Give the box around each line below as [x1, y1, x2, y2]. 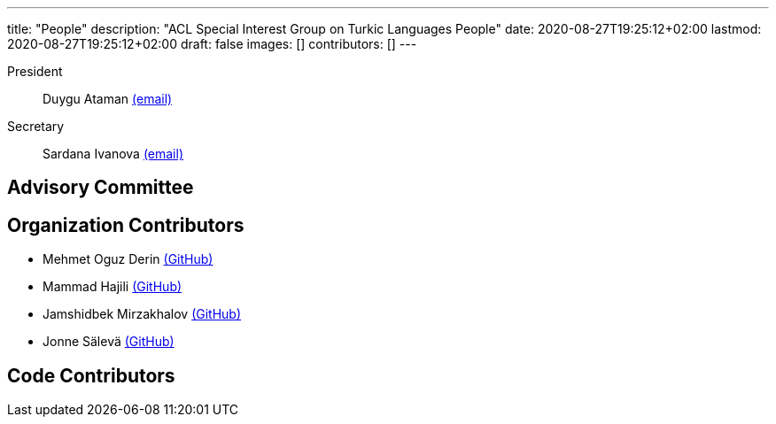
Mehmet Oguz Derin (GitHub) [43, 251, 213, 267]
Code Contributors [7, 364, 175, 387]
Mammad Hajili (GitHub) [43, 279, 182, 295]
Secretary [7, 119, 65, 134]
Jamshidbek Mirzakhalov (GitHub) [43, 306, 242, 322]
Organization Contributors [7, 213, 244, 236]
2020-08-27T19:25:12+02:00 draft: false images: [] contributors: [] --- [7, 36, 417, 51]
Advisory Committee [7, 176, 194, 199]
